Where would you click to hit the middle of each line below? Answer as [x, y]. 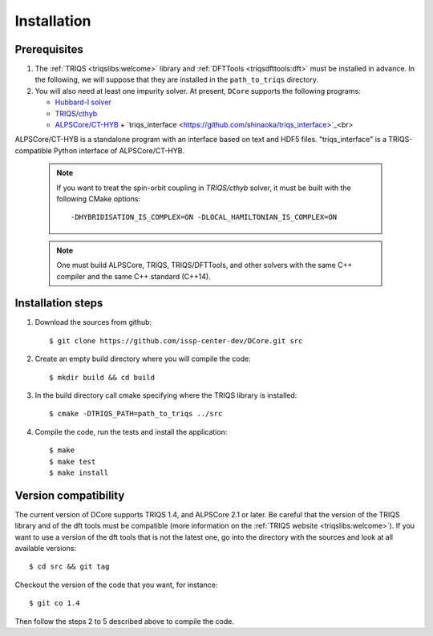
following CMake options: [98, 198]
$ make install [79, 472]
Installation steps [59, 304]
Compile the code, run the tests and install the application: [131, 431]
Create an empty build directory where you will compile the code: [143, 359]
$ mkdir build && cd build [102, 377]
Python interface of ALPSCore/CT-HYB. [119, 150]
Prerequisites [49, 49]
